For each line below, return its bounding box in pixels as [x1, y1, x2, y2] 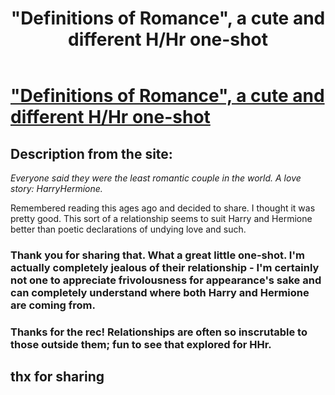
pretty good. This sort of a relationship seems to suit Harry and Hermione [10, 213, 313, 224]
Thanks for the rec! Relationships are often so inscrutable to [10, 325, 308, 339]
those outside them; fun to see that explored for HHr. [10, 337, 272, 351]
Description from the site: [10, 145, 173, 162]
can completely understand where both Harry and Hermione [10, 285, 310, 299]
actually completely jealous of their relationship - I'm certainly [10, 260, 320, 274]
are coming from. [10, 298, 96, 312]
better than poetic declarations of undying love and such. [10, 223, 247, 235]
